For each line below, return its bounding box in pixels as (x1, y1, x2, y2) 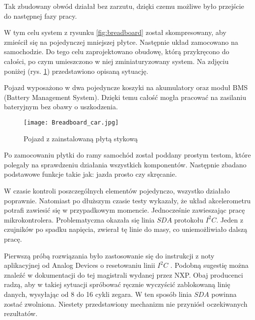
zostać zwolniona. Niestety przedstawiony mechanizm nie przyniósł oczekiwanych (4, 298, 248, 309)
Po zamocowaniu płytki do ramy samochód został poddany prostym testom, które (4, 150, 251, 160)
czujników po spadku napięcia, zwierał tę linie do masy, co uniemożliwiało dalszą (4, 224, 247, 234)
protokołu (174, 214, 203, 224)
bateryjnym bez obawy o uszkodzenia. (4, 101, 118, 112)
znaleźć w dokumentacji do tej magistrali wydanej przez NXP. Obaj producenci (4, 269, 243, 280)
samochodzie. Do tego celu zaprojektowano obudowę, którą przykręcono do (4, 46, 229, 57)
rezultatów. (4, 308, 38, 319)
